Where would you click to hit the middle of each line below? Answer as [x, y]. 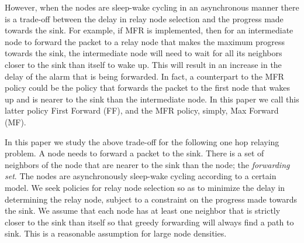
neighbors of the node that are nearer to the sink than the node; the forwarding [147, 164]
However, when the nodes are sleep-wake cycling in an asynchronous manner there [152, 7]
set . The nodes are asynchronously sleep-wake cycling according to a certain [141, 176]
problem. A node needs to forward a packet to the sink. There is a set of [134, 153]
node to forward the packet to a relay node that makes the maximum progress [145, 41]
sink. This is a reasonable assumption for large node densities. [116, 233]
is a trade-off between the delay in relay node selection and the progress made [144, 18]
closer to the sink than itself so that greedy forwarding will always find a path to [149, 222]
